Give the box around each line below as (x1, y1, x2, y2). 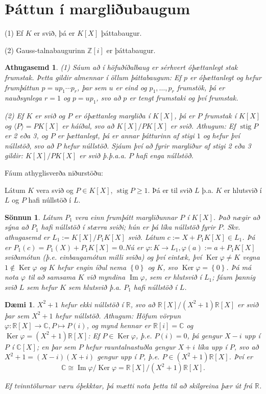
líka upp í (198, 341, 227, 352)
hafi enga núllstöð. (136, 150, 194, 161)
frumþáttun (5, 82, 39, 92)
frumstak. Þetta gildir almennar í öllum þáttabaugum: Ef (5, 71, 181, 82)
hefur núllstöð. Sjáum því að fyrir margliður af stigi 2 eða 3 (63, 140, 251, 151)
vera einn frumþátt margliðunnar (75, 211, 178, 222)
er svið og (35, 110, 65, 121)
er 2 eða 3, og (5, 130, 48, 141)
